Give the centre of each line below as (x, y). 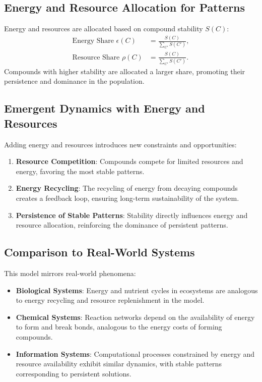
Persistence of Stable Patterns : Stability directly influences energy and (132, 215)
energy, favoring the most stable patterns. (80, 171)
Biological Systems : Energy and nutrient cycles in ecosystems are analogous (137, 290)
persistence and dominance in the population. (74, 81)
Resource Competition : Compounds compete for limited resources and (129, 161)
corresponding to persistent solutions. (74, 373)
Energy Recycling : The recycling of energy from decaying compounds (127, 188)
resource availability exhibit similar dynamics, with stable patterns (119, 364)
